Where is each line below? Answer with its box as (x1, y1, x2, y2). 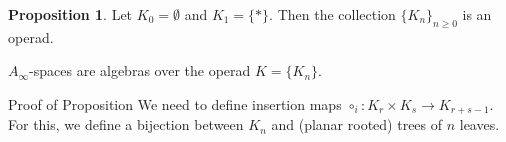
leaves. (459, 114, 500, 135)
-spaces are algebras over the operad (29, 60, 251, 81)
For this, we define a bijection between (8, 114, 244, 135)
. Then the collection (269, 4, 396, 24)
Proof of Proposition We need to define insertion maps (8, 93, 342, 114)
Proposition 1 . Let (8, 4, 133, 24)
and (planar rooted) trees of (271, 114, 443, 135)
